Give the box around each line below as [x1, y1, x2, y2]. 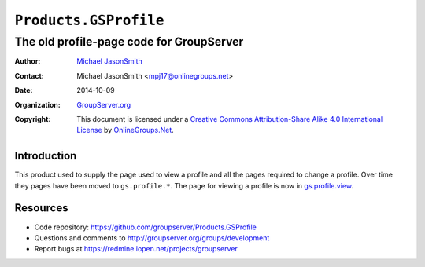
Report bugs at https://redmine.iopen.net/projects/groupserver [34, 244, 238, 254]
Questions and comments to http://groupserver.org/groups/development [34, 232, 270, 243]
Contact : [14, 71, 45, 80]
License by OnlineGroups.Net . [76, 126, 175, 135]
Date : [14, 86, 33, 95]
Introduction [14, 149, 77, 163]
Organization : [14, 100, 61, 109]
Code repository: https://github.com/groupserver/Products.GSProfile [34, 222, 257, 232]
